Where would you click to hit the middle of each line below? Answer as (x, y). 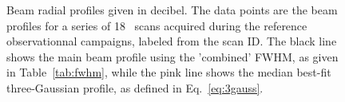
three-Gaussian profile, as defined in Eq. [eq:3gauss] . (135, 87)
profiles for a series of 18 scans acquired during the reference (157, 25)
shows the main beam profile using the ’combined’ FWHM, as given (172, 56)
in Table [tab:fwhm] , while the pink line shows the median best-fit (169, 72)
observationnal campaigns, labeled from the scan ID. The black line (172, 41)
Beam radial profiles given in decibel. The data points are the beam (172, 10)
